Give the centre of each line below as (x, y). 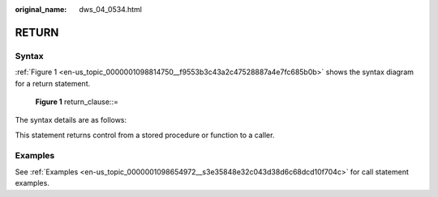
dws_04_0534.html (110, 9)
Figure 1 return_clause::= (77, 102)
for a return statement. (53, 83)
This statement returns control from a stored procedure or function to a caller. (145, 135)
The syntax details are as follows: (71, 120)
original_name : (41, 9)
